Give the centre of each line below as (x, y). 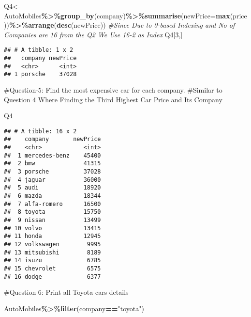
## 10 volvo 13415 (52, 228)
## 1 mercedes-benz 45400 (52, 155)
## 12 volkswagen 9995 (52, 244)
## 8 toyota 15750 (52, 212)
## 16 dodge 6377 (52, 277)
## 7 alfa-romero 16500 (52, 204)
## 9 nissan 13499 (52, 220)
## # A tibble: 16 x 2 (40, 131)
